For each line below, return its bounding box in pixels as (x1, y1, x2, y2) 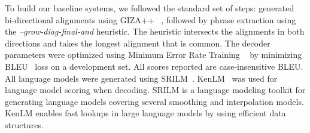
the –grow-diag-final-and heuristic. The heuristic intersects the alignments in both (5, 25, 305, 38)
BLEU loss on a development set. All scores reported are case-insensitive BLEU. (5, 60, 303, 72)
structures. (5, 118, 44, 131)
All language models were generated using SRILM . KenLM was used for (5, 72, 278, 84)
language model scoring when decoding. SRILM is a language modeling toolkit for (5, 83, 306, 96)
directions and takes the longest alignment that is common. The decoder (5, 36, 271, 49)
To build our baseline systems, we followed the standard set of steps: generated (5, 2, 294, 14)
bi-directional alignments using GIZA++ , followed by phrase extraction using (5, 13, 296, 26)
